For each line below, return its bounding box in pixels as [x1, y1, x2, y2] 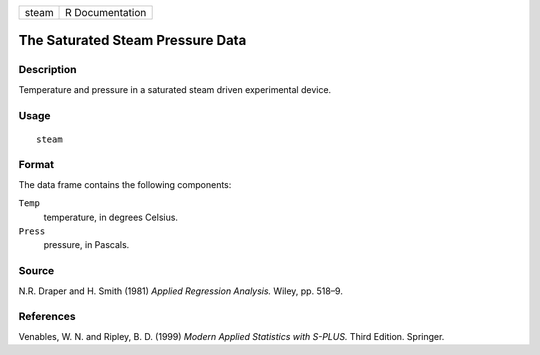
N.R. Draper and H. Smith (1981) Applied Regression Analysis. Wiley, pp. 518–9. [18, 285, 344, 297]
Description [18, 63, 77, 77]
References [18, 310, 76, 324]
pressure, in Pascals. [43, 239, 130, 251]
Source [18, 264, 55, 278]
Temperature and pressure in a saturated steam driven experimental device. [18, 83, 332, 95]
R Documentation [65, 6, 147, 19]
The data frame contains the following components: [18, 178, 232, 190]
